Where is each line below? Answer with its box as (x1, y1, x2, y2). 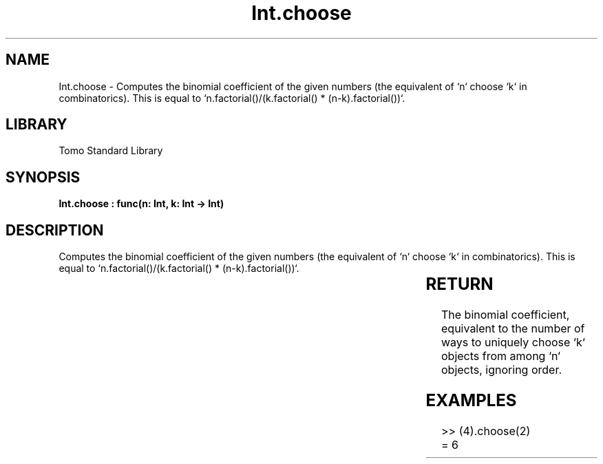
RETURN (425, 274, 494, 295)
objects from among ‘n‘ (441, 349, 560, 363)
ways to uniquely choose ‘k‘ (441, 335, 585, 350)
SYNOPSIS (6, 168, 81, 186)
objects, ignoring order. (441, 363, 562, 377)
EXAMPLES (425, 390, 517, 410)
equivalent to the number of (441, 321, 585, 336)
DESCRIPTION (6, 221, 104, 239)
